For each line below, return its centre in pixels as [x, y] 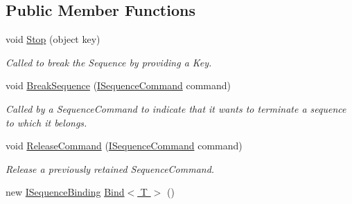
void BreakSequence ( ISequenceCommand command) [118, 85]
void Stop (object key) [53, 39]
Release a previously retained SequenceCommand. [110, 168]
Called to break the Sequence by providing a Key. [109, 62]
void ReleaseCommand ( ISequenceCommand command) [124, 146]
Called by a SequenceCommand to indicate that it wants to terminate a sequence [176, 108]
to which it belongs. [46, 122]
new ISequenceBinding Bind [65, 192]
